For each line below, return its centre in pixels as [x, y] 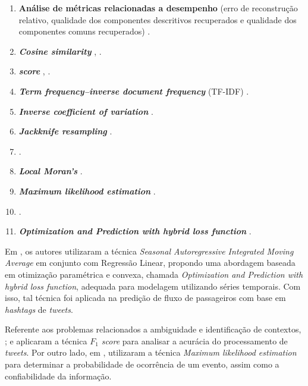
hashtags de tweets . [39, 309]
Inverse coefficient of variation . [86, 111]
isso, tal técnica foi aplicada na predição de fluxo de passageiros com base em [145, 298]
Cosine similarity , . [60, 51]
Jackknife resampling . [65, 131]
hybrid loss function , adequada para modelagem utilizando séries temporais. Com [153, 286]
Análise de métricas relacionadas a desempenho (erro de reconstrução [158, 8]
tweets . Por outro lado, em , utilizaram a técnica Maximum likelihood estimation [151, 352]
